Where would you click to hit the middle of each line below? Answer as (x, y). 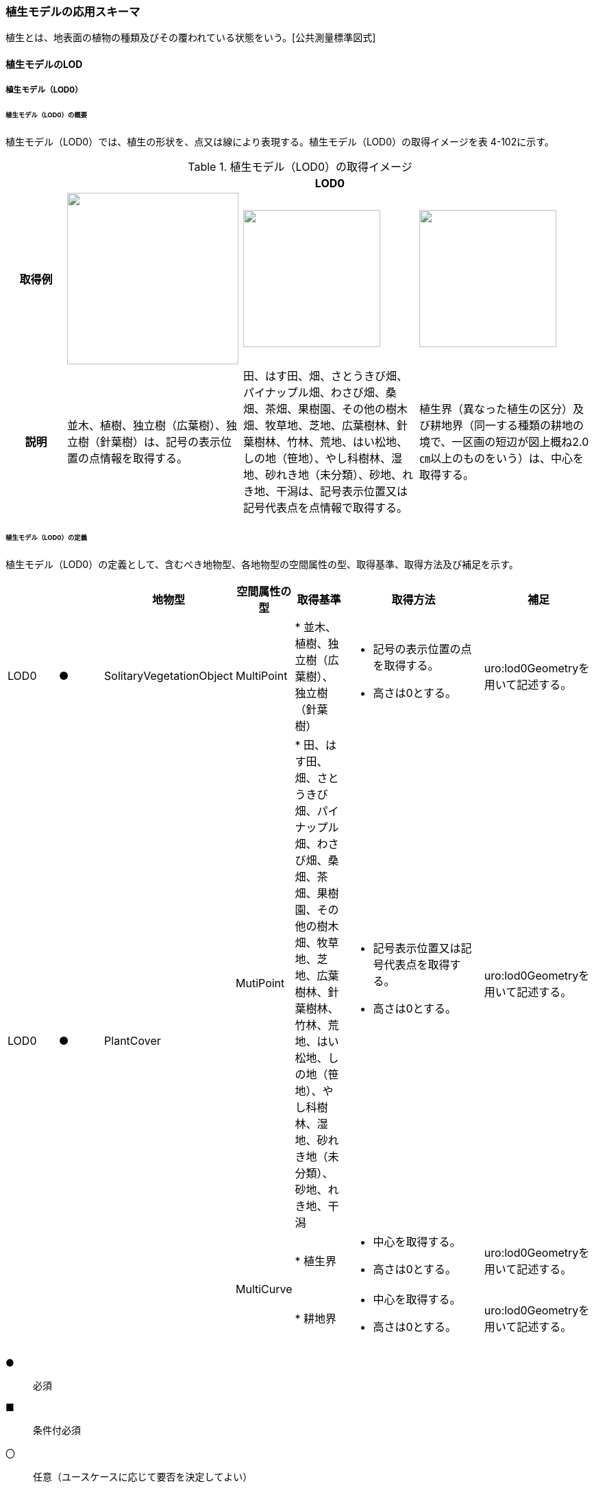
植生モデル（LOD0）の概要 (47, 115)
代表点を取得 (417, 964)
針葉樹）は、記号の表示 (161, 442)
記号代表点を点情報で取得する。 (326, 508)
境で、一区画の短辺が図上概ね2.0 (504, 442)
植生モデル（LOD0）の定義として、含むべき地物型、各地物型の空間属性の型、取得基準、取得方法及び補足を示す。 (262, 564)
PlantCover (133, 1040)
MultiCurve (264, 1289)
